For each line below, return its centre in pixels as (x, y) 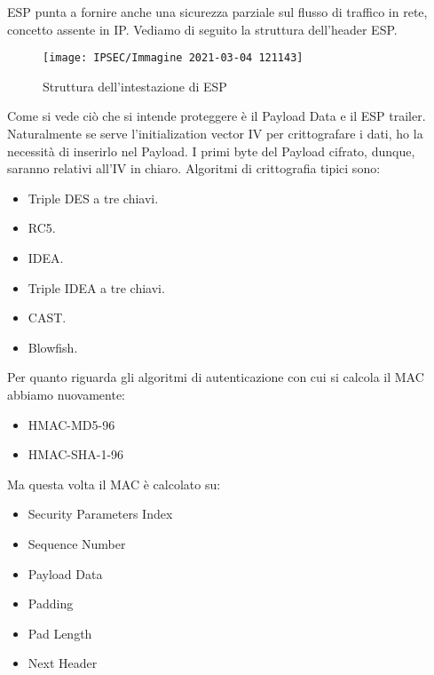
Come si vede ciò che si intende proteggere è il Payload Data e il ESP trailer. (217, 116)
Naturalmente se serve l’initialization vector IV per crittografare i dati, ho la (215, 134)
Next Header (63, 663)
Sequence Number (77, 543)
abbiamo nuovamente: (66, 394)
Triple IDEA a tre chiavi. (96, 287)
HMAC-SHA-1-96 (76, 454)
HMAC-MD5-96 (71, 424)
